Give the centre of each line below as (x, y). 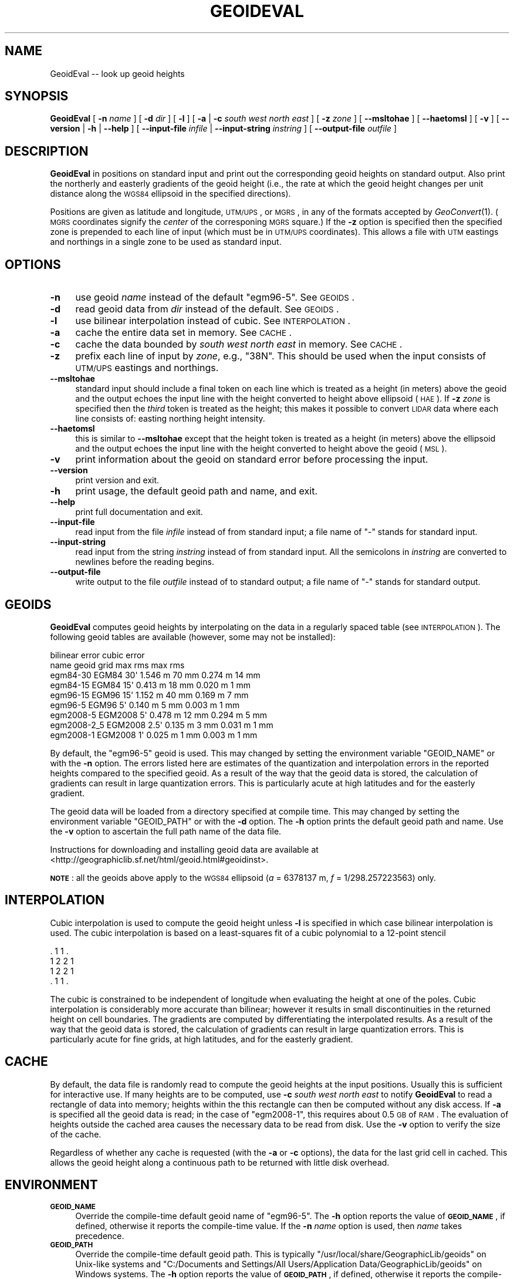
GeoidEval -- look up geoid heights (117, 73)
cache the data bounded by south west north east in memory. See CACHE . (239, 344)
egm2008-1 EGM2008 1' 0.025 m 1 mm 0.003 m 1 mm (154, 735)
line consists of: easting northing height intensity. (170, 419)
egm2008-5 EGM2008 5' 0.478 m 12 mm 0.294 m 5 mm (159, 715)
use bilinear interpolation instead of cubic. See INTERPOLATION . (213, 321)
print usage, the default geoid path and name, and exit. (196, 491)
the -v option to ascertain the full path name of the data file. (166, 831)
